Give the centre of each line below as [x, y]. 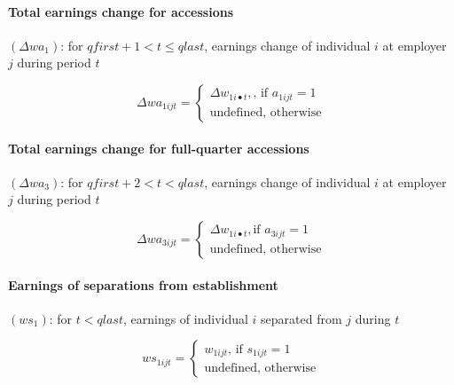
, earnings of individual [185, 318]
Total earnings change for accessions [121, 11]
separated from [301, 318]
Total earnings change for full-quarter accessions [159, 148]
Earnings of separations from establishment [143, 284]
